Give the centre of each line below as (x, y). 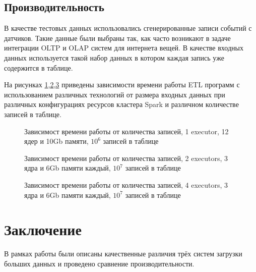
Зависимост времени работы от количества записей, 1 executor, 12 (126, 131)
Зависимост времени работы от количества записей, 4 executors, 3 (126, 184)
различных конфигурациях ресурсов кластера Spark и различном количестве (121, 104)
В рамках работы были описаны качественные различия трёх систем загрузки (123, 254)
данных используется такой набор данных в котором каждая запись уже (114, 57)
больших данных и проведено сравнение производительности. (99, 263)
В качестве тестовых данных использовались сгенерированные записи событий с (128, 28)
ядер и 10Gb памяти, (56, 141)
